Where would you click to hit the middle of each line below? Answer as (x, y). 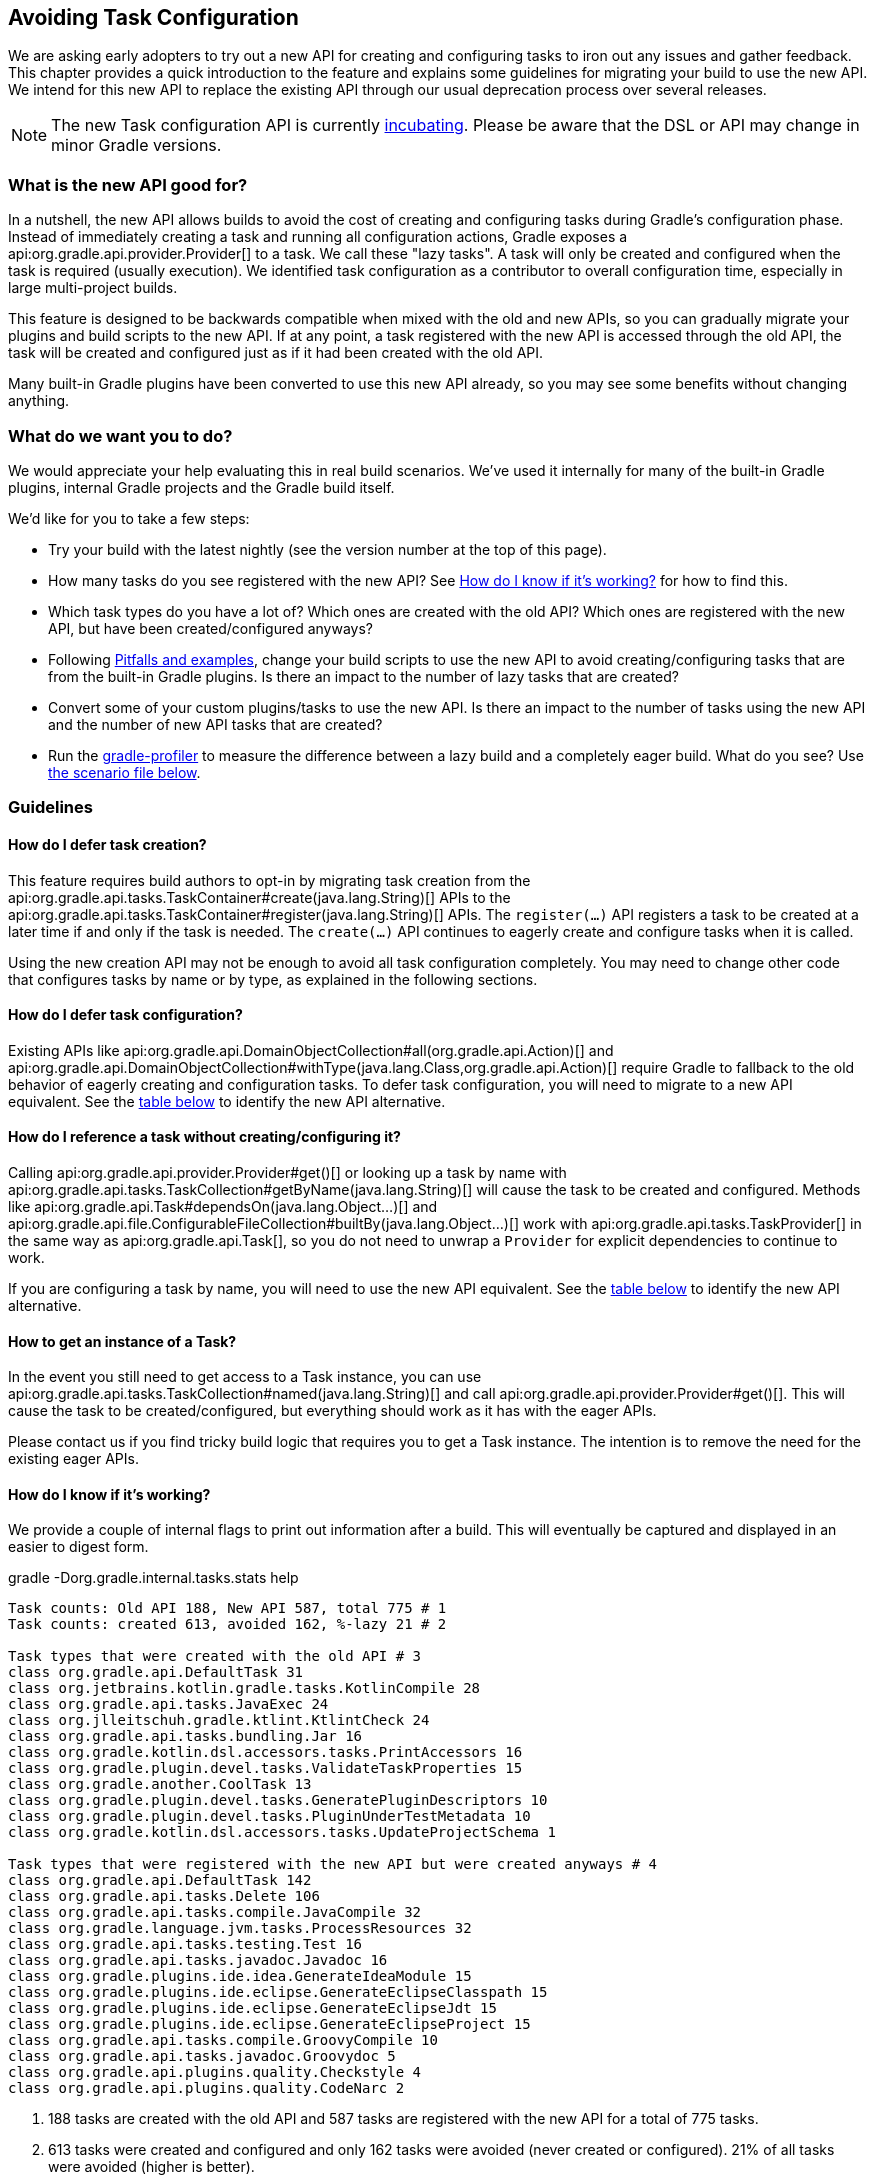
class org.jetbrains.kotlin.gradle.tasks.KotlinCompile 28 (244, 1688)
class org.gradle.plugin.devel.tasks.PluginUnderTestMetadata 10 (269, 1816)
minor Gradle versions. (136, 145)
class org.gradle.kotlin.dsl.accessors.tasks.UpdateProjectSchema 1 (282, 1832)
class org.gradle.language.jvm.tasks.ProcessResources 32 (240, 1928)
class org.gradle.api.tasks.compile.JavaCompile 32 (215, 1912)
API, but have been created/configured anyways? (210, 628)
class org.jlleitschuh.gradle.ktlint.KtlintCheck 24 (219, 1720)
